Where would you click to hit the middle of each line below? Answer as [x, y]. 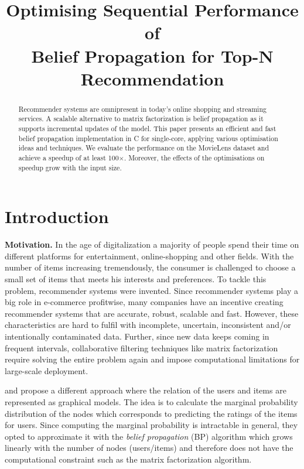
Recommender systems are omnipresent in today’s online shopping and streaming [142, 109]
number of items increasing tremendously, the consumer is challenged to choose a [150, 267]
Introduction [57, 216]
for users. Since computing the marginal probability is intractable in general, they [151, 425]
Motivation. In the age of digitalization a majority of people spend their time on [152, 244]
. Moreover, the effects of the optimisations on [194, 158]
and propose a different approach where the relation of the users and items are [146, 390]
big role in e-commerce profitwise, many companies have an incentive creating [144, 302]
